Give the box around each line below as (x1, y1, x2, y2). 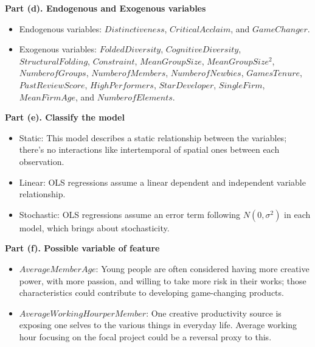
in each (284, 208, 311, 220)
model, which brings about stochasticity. (19, 221, 170, 234)
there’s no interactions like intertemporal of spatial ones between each (19, 143, 280, 156)
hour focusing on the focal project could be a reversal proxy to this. (19, 330, 272, 343)
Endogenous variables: (19, 22, 102, 35)
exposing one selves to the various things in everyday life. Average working (19, 318, 297, 331)
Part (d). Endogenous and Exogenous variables (5, 2, 206, 14)
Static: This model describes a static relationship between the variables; (19, 131, 287, 144)
